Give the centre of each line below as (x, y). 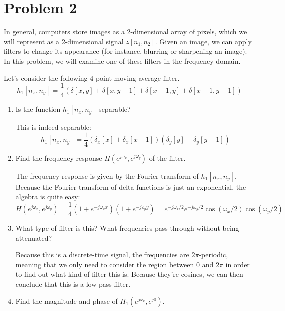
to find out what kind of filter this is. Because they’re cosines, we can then (129, 274)
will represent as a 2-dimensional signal (64, 41)
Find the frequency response (59, 158)
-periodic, (214, 254)
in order (237, 264)
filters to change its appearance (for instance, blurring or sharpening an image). (126, 51)
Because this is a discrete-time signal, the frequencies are (102, 254)
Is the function (38, 109)
